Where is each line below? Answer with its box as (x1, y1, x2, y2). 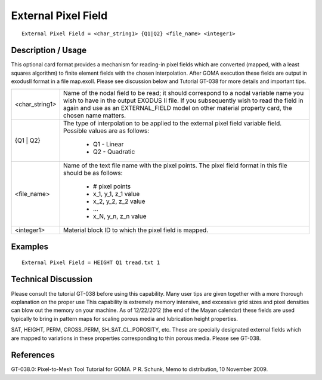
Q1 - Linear (92, 140, 124, 148)
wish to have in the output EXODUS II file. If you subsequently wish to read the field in (63, 96, 304, 105)
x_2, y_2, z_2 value (92, 197, 145, 206)
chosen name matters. (63, 111, 126, 119)
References (11, 350, 55, 360)
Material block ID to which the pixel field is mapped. (63, 226, 209, 234)
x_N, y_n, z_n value (92, 212, 147, 220)
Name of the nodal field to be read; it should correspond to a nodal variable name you (63, 88, 304, 97)
